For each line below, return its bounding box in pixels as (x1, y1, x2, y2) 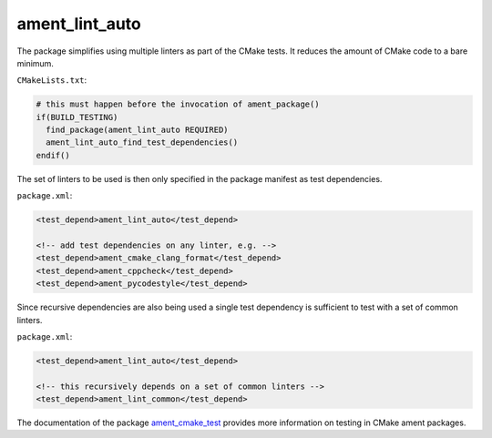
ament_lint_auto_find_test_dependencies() (46, 138, 239, 148)
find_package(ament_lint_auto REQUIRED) (46, 125, 229, 136)
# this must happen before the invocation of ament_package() (36, 99, 320, 109)
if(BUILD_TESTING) (36, 112, 118, 122)
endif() (36, 150, 70, 160)
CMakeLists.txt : (16, 75, 87, 86)
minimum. (16, 57, 55, 68)
